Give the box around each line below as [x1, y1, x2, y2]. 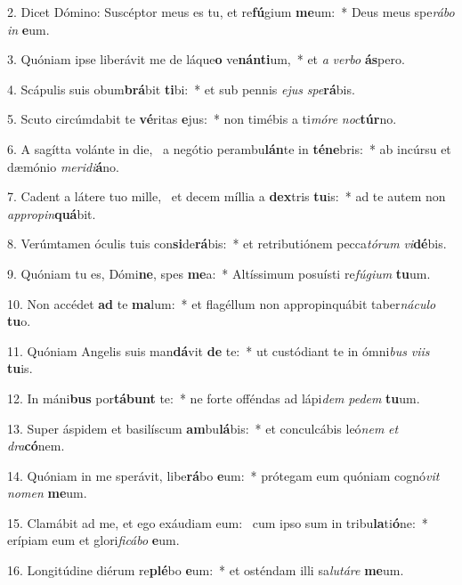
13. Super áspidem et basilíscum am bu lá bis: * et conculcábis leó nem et [7, 418, 399, 437]
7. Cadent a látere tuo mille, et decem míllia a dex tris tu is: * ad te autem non [7, 187, 446, 206]
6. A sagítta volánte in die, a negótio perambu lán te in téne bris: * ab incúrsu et [7, 139, 451, 158]
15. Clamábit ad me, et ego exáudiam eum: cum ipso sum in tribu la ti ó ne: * [7, 513, 428, 532]
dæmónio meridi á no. [7, 157, 119, 175]
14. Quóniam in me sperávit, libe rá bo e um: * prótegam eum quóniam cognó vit [7, 466, 440, 484]
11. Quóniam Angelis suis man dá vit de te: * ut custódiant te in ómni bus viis [7, 341, 430, 360]
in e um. [7, 20, 50, 38]
